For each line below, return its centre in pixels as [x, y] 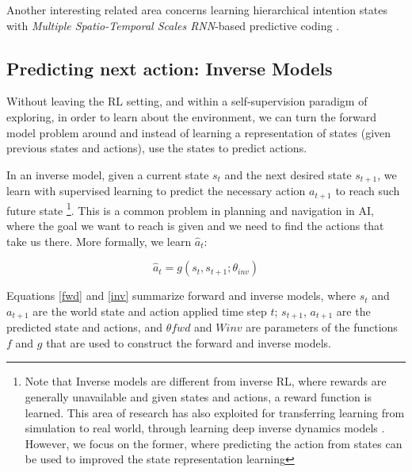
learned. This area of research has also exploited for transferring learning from [215, 412]
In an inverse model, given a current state [108, 174]
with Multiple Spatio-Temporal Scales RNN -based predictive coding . [173, 25]
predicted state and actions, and [84, 327]
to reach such [368, 191]
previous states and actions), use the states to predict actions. [157, 148]
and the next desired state [288, 174]
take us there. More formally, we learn [99, 241]
